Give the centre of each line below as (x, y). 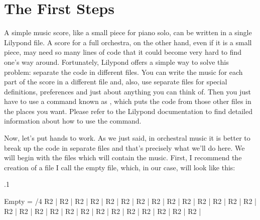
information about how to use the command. (73, 121)
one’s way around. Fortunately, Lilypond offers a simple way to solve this (116, 62)
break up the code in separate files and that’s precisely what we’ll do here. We (124, 147)
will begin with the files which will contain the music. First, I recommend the (123, 157)
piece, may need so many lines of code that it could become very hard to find (123, 52)
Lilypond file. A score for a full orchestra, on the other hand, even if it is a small (128, 42)
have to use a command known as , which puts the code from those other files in (128, 101)
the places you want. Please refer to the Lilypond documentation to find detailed (128, 111)
